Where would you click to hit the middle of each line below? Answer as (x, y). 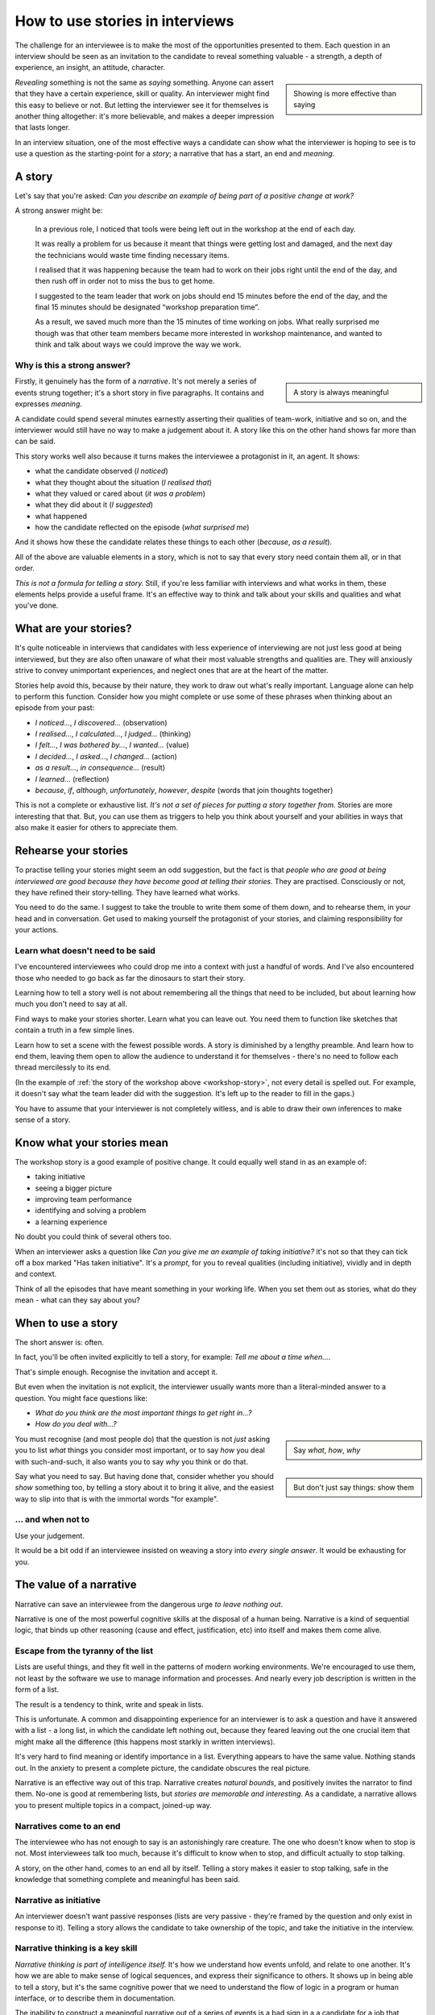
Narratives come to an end (68, 1826)
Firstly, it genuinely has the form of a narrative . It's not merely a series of (136, 381)
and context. (36, 1274)
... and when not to (52, 1519)
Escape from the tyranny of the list (84, 1651)
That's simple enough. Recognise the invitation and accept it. (116, 1372)
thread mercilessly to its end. (63, 1067)
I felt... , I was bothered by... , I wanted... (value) (112, 745)
